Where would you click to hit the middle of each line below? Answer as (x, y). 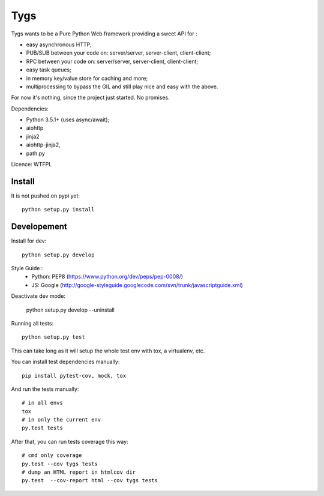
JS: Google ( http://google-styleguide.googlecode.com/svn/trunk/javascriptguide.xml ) (137, 285)
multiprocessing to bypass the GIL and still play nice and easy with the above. (122, 86)
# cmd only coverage (52, 455)
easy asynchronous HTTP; (59, 44)
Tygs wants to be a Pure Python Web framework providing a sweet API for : (104, 34)
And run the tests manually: (45, 389)
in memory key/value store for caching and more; (87, 78)
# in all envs (42, 403)
